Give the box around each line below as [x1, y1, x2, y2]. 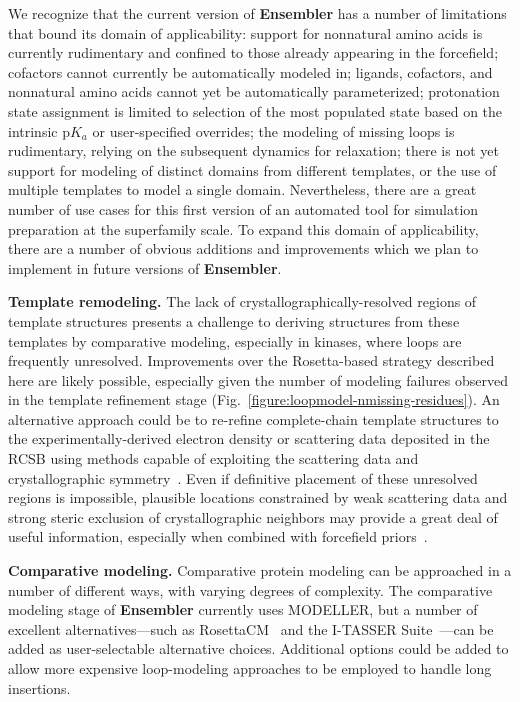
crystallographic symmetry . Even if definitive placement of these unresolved [8, 467, 478, 488]
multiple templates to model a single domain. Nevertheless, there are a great [8, 179, 477, 200]
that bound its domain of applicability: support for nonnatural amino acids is [8, 22, 483, 43]
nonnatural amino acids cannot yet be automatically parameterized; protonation [8, 81, 500, 102]
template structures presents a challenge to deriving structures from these [8, 310, 460, 331]
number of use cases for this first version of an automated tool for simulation [8, 198, 479, 219]
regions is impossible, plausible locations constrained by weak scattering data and [8, 487, 508, 508]
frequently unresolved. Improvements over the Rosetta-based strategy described [8, 350, 495, 371]
